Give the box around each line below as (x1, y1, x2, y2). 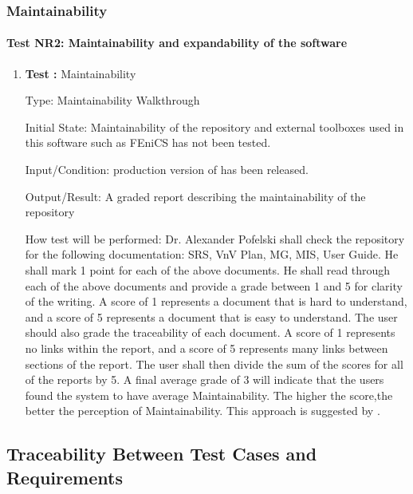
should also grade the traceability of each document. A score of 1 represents (25, 324, 395, 341)
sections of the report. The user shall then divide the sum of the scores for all (25, 355, 403, 372)
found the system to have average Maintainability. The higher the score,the (25, 386, 393, 403)
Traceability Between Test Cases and (6, 441, 317, 466)
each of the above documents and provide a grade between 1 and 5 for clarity (25, 277, 403, 294)
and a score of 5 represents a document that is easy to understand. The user (25, 308, 398, 325)
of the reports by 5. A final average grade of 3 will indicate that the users (25, 371, 384, 388)
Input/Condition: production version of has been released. (25, 161, 309, 178)
